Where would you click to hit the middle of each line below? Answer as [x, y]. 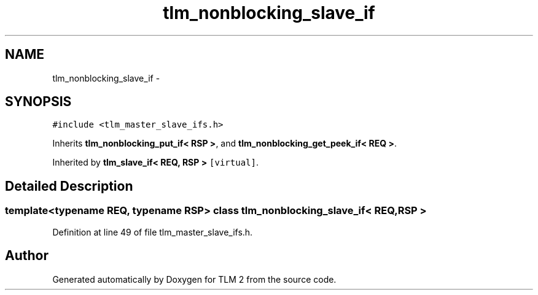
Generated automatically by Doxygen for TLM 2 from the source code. [194, 279]
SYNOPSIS [38, 102]
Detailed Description [69, 186]
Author [27, 256]
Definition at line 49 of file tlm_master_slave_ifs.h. [153, 232]
